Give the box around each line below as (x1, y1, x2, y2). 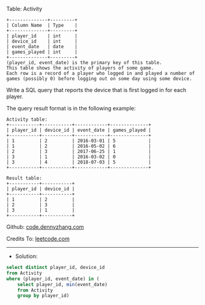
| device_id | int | (6, 38, 78, 45)
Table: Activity (6, 5, 43, 12)
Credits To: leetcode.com (6, 235, 70, 242)
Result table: (6, 175, 43, 181)
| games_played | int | (6, 49, 78, 55)
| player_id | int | (6, 33, 78, 39)
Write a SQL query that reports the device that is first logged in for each (6, 87, 187, 93)
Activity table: (6, 117, 48, 123)
